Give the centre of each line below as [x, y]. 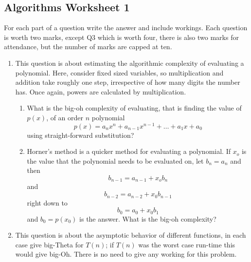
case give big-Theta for [49, 244]
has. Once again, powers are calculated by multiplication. [101, 91]
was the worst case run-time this [187, 244]
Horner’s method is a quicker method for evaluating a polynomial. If [129, 151]
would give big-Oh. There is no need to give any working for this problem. [126, 254]
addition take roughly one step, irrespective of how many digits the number [128, 82]
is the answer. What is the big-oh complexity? [148, 218]
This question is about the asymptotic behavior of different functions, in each [131, 235]
